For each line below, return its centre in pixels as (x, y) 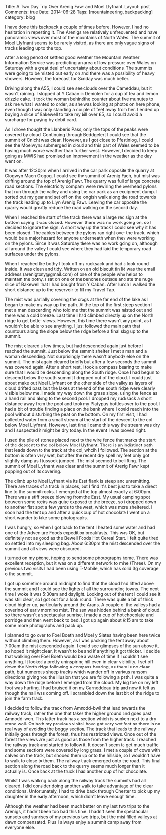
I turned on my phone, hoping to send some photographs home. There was (82, 558)
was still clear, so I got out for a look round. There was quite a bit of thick (79, 599)
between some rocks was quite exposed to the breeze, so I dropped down (81, 502)
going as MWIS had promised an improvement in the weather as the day (79, 156)
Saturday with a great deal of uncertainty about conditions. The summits (79, 68)
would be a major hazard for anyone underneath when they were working (80, 238)
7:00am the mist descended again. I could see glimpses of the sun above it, (82, 646)
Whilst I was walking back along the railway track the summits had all (76, 781)
